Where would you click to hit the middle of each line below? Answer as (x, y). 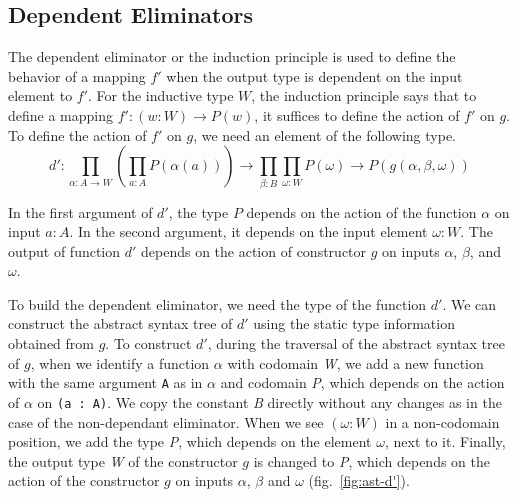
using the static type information (354, 323)
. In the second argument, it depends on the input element (248, 231)
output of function (64, 250)
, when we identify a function (120, 362)
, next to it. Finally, (445, 441)
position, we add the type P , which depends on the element (190, 441)
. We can (469, 303)
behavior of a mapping (77, 75)
